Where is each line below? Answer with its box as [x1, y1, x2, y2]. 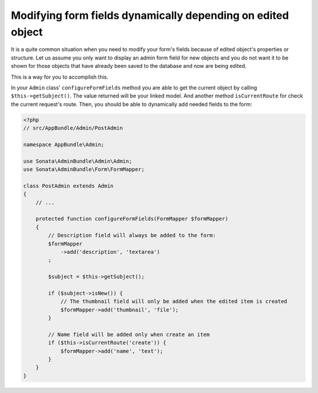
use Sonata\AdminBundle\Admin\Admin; [23, 158, 132, 165]
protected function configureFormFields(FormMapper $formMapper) [35, 215, 228, 222]
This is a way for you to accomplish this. [11, 73, 108, 80]
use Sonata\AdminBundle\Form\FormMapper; [23, 166, 145, 173]
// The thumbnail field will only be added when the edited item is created [60, 298, 288, 305]
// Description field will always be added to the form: [48, 232, 216, 239]
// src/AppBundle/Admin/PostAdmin [23, 125, 123, 132]
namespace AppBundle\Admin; [23, 141, 104, 148]
